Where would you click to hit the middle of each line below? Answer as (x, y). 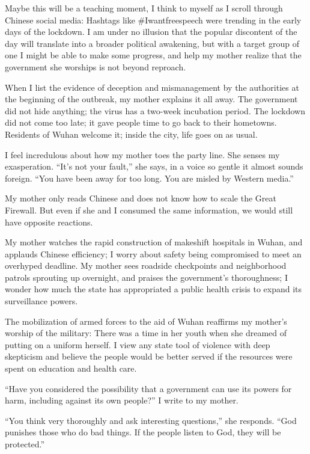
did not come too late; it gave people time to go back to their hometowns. (141, 122)
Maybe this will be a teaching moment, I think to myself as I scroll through (144, 8)
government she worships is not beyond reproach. (96, 66)
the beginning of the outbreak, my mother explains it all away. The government (151, 99)
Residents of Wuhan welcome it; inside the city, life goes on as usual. (131, 134)
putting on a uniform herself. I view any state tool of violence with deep (138, 344)
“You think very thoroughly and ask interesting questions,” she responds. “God (151, 420)
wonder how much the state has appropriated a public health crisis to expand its (153, 289)
